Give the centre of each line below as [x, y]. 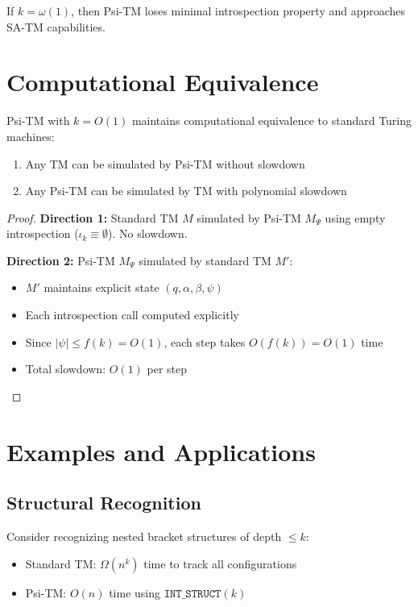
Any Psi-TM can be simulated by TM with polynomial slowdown [186, 191]
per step [167, 369]
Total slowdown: [66, 369]
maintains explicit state [101, 287]
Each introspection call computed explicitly [132, 315]
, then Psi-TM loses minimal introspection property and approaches [238, 10]
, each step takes [205, 341]
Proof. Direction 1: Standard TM [93, 217]
